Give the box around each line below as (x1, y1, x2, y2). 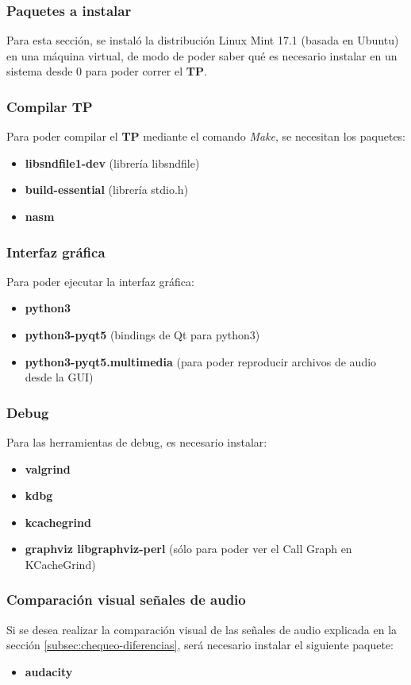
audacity (25, 663, 73, 679)
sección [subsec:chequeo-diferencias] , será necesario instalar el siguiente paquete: (6, 637, 394, 653)
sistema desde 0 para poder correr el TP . (6, 63, 207, 79)
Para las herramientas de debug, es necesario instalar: (6, 434, 267, 450)
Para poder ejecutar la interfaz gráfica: (6, 273, 194, 289)
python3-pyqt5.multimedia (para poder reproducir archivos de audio (25, 353, 377, 370)
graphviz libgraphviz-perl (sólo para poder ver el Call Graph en (25, 540, 352, 557)
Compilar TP (6, 96, 93, 116)
